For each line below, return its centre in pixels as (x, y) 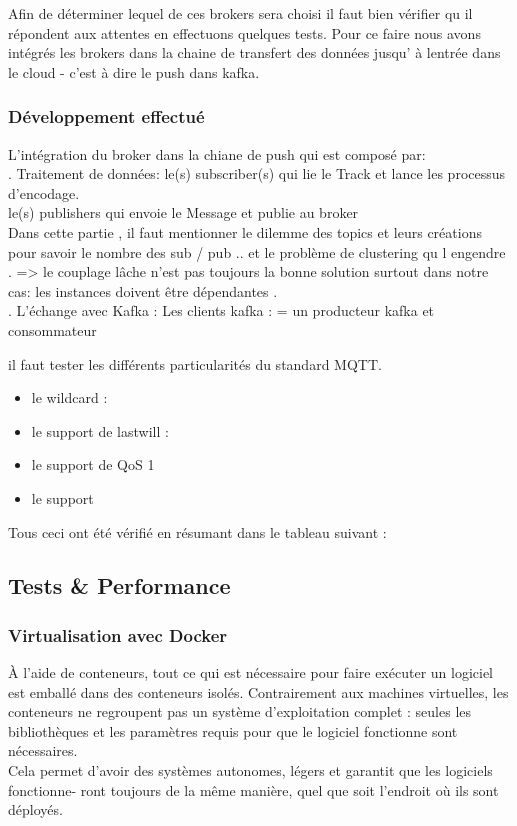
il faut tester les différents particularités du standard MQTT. (195, 363)
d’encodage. (44, 192)
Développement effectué (106, 116)
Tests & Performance (119, 585)
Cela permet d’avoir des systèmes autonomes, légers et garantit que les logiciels (250, 770)
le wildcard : (69, 397)
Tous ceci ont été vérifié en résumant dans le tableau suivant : (197, 531)
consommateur (52, 329)
